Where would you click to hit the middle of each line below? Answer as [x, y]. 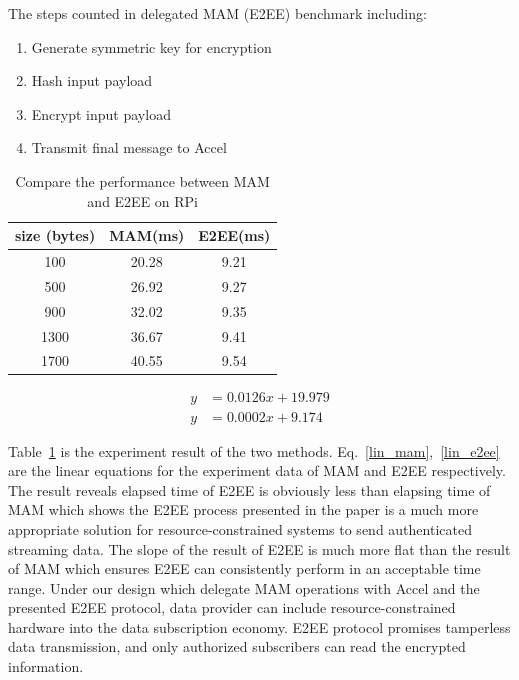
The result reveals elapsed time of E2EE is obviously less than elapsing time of [249, 489]
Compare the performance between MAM [142, 180]
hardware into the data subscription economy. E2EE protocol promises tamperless [259, 626]
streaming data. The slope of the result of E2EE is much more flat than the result [259, 548]
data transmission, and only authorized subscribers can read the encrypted [237, 646]
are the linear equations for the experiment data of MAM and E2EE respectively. [257, 470]
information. [46, 666]
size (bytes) [55, 235]
